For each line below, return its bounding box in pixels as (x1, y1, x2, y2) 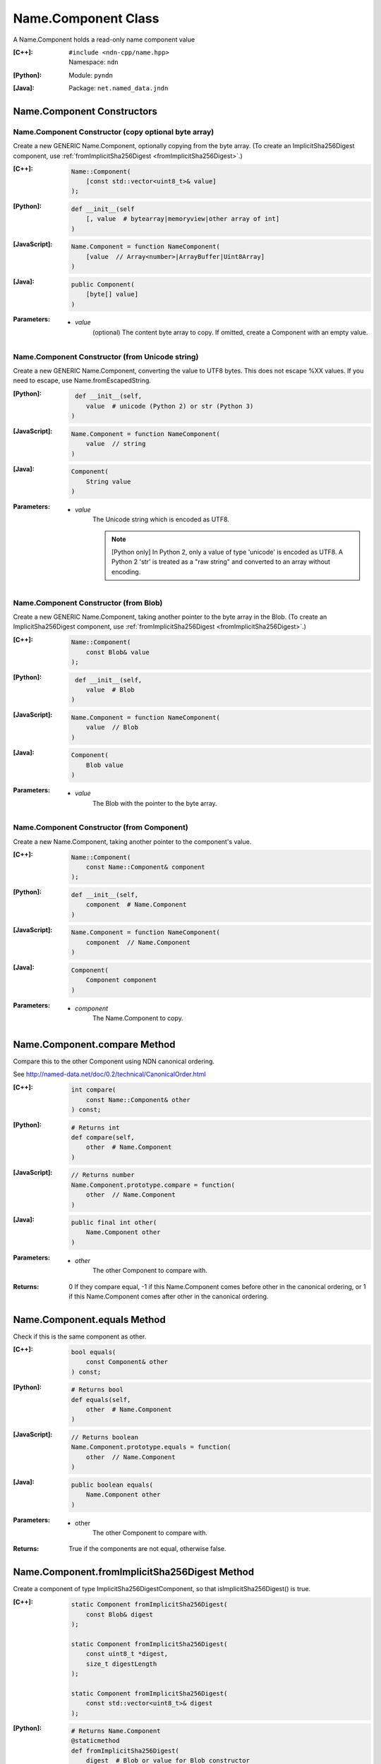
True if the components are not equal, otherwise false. (68, 1545, 226, 1553)
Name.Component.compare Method (13, 1038, 176, 1051)
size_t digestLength (85, 1660, 157, 1668)
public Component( (71, 280, 135, 289)
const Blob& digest (85, 1610, 154, 1619)
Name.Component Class (13, 11, 159, 26)
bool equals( (71, 1348, 116, 1356)
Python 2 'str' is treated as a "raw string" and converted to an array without (111, 557, 331, 566)
